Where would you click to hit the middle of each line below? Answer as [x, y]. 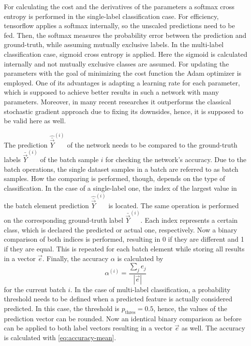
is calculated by [140, 258]
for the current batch [35, 289]
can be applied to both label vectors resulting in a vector [88, 328]
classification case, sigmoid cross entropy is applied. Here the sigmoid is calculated [126, 54]
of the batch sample [69, 159]
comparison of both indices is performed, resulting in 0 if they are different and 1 [124, 239]
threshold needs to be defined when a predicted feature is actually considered [118, 299]
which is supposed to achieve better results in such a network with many [111, 92]
